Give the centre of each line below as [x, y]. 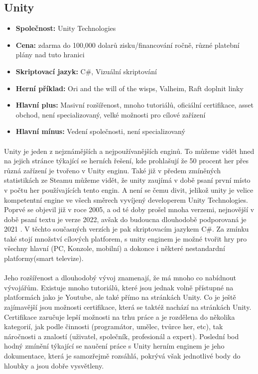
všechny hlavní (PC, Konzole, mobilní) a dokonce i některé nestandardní [115, 248]
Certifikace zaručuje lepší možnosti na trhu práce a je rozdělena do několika [120, 316]
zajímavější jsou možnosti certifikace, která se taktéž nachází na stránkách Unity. [128, 307]
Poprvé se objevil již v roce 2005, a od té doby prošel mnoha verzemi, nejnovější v [129, 209]
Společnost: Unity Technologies [66, 28]
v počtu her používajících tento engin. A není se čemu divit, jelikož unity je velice [129, 189]
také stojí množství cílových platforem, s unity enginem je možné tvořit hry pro [126, 238]
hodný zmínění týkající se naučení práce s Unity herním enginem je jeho [114, 346]
